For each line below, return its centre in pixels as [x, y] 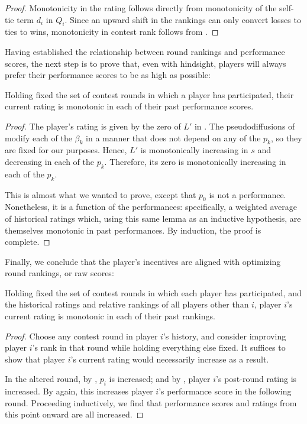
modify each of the [38, 137]
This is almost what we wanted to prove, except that [101, 194]
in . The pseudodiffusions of [245, 126]
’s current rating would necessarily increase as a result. [170, 359]
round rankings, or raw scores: [59, 273]
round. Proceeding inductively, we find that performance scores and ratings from [151, 402]
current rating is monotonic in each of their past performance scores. [129, 106]
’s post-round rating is [256, 379]
